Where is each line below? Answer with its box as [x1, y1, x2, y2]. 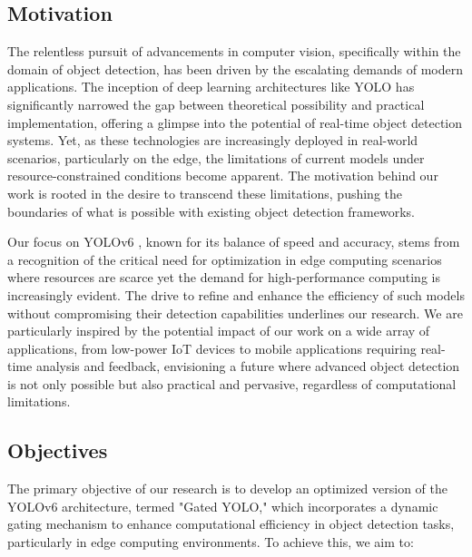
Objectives [7, 436, 108, 464]
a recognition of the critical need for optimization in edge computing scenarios [7, 249, 442, 269]
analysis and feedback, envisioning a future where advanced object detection [35, 357, 460, 376]
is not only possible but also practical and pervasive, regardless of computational [7, 374, 457, 393]
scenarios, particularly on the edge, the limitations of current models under [7, 148, 425, 167]
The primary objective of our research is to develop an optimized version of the [7, 479, 448, 498]
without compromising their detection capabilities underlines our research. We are [7, 303, 463, 322]
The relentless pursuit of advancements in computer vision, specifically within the [7, 42, 461, 61]
